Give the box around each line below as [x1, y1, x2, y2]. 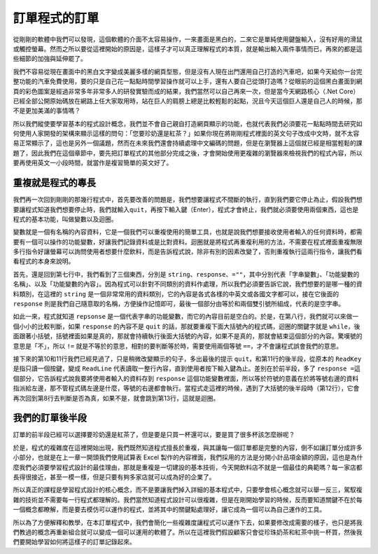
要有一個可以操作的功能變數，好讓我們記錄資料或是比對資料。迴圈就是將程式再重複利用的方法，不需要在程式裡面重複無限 [13, 237, 363, 246]
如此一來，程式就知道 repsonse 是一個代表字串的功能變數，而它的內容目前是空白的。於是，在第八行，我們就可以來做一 [13, 312, 359, 321]
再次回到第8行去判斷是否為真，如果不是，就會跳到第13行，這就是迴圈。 [13, 394, 220, 402]
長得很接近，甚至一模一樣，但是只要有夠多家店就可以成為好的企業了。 [13, 473, 216, 481]
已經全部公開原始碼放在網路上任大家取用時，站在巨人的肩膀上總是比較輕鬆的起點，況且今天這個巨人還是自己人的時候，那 [13, 97, 363, 105]
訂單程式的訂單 [13, 11, 99, 26]
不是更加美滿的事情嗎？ [13, 106, 80, 115]
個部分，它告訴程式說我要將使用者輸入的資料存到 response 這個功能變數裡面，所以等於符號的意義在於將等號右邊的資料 [13, 374, 359, 382]
